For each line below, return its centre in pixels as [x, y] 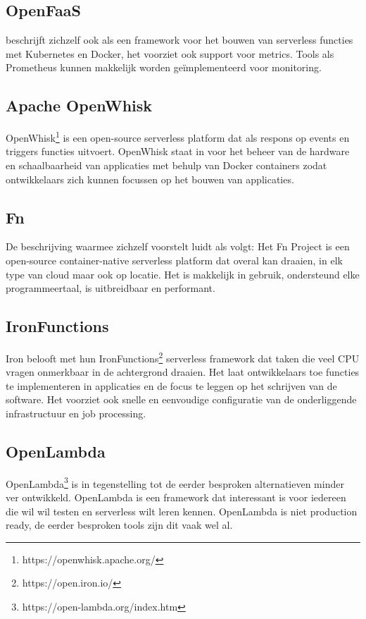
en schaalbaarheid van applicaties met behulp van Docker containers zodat [166, 165]
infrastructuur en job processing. [76, 413]
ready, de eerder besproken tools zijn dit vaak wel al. [119, 525]
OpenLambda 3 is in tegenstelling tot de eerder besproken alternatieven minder [175, 482]
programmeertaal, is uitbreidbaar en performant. [111, 288]
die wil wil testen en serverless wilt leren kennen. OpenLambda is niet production [182, 511]
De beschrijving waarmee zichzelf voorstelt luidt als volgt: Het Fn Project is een [178, 246]
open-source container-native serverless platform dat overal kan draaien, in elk [174, 261]
